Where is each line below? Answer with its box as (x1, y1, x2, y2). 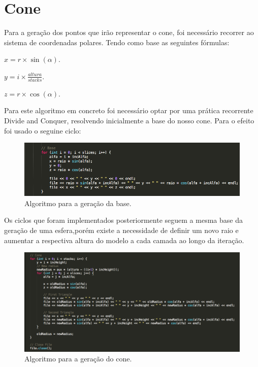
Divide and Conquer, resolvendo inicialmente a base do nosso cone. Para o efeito (4, 115, 254, 125)
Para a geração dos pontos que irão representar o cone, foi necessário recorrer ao (4, 27, 254, 38)
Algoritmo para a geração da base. (24, 197, 132, 208)
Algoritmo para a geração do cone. (24, 353, 132, 364)
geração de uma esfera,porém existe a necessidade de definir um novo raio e (4, 225, 239, 235)
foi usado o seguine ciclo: (4, 125, 81, 136)
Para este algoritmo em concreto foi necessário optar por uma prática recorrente (4, 105, 253, 116)
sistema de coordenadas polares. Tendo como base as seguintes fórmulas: (4, 37, 230, 47)
